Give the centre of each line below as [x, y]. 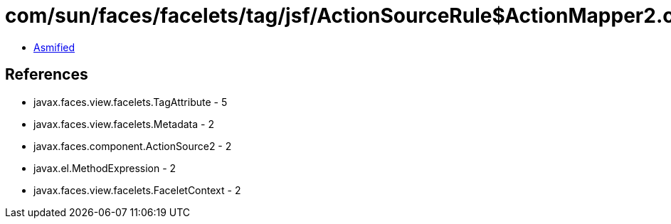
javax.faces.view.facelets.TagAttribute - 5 [131, 102]
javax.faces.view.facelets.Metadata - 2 [124, 124]
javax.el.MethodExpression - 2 [105, 168]
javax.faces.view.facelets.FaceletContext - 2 [137, 190]
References [47, 75]
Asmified [54, 47]
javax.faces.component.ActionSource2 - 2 [133, 146]
